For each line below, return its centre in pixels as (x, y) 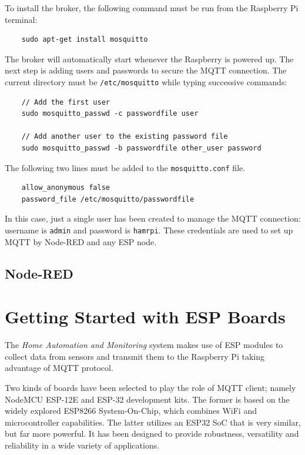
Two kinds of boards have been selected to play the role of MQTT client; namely (150, 387)
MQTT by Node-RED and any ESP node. (81, 241)
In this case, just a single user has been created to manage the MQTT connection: (153, 218)
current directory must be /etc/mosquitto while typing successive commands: (146, 81)
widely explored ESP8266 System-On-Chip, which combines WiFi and (131, 411)
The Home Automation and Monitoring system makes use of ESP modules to (144, 345)
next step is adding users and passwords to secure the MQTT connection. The (146, 70)
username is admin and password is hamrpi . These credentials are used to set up (149, 230)
